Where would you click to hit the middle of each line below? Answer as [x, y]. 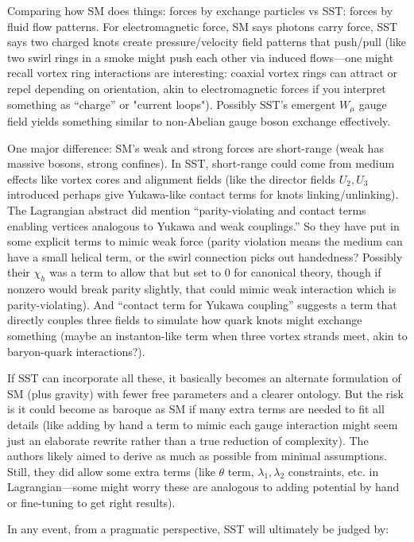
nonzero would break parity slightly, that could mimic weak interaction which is [202, 289]
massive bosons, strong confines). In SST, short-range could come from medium [201, 163]
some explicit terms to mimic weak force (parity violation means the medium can [205, 241]
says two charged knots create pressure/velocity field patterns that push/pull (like [207, 42]
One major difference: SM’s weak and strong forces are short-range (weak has [195, 147]
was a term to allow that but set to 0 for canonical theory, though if [215, 272]
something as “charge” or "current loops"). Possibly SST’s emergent [172, 104]
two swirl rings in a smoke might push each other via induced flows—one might [201, 57]
